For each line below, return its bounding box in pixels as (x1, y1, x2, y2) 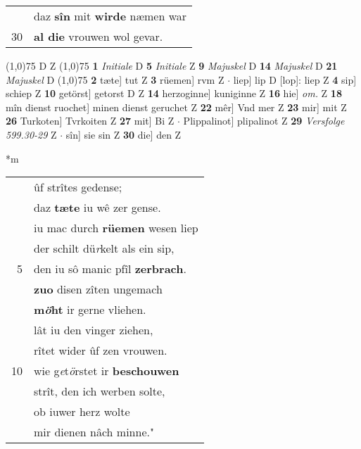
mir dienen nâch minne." (34, 424, 154, 441)
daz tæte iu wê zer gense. (34, 199, 161, 216)
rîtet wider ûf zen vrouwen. (34, 342, 167, 359)
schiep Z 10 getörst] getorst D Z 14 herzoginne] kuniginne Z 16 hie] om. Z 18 (6, 86, 342, 101)
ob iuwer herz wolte (34, 403, 130, 420)
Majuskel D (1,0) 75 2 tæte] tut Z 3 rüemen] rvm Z (6, 72, 224, 87)
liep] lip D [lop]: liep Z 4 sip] (233, 72, 357, 87)
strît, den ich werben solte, (34, 383, 165, 400)
